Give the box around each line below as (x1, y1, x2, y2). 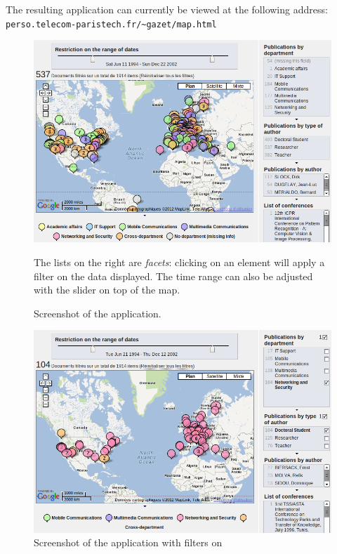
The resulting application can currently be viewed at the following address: (6, 2, 328, 16)
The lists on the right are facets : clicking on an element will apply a (34, 255, 325, 270)
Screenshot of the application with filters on (34, 535, 223, 550)
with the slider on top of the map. (34, 282, 180, 297)
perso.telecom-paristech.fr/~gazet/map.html (6, 19, 217, 29)
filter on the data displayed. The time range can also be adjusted (34, 268, 313, 283)
